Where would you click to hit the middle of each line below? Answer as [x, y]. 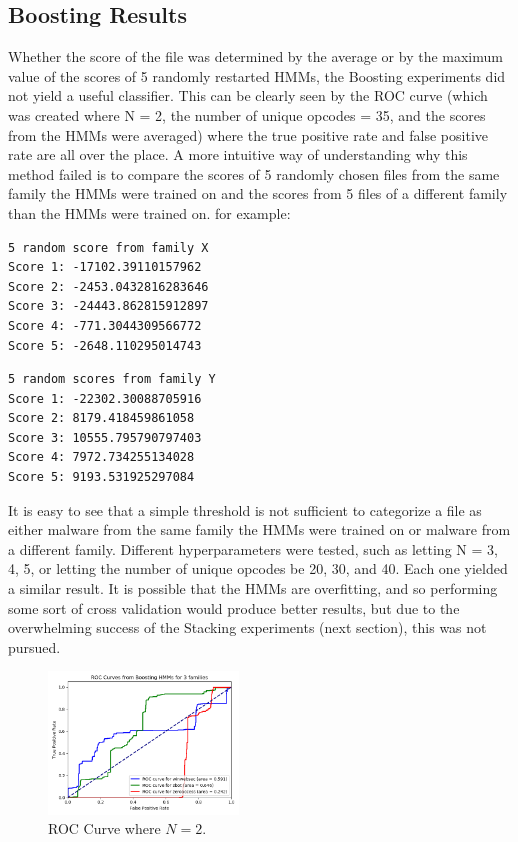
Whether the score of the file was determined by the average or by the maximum [255, 56]
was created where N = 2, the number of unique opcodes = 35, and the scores [247, 114]
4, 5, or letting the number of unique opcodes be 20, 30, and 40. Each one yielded [258, 568]
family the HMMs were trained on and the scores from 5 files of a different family [258, 193]
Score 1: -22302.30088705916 [105, 398]
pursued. [34, 646]
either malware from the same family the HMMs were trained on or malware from [259, 529]
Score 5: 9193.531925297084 [101, 477]
